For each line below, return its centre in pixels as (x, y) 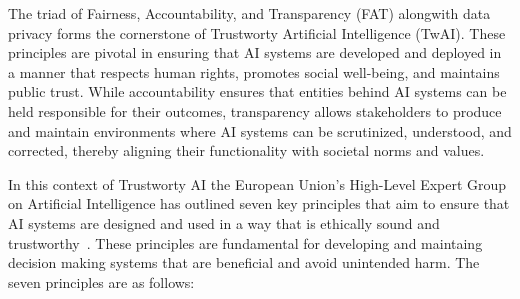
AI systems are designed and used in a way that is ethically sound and (224, 222)
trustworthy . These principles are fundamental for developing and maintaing (245, 242)
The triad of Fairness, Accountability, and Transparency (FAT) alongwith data (249, 13)
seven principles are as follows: (101, 281)
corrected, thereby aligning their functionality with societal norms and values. (246, 150)
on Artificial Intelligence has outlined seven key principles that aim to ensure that (259, 203)
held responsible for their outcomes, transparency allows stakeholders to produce (255, 110)
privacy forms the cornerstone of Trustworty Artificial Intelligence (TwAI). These (257, 32)
